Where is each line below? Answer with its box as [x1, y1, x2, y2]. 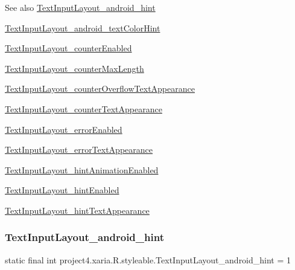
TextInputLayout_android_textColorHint [5, 21, 160, 34]
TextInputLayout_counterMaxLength [5, 62, 144, 74]
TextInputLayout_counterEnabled [5, 42, 132, 54]
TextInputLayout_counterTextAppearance [5, 102, 162, 115]
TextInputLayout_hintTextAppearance [5, 204, 150, 216]
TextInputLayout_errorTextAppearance [5, 143, 153, 156]
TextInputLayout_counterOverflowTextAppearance [5, 82, 195, 95]
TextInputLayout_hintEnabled [5, 184, 119, 196]
